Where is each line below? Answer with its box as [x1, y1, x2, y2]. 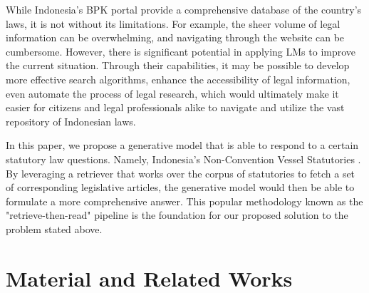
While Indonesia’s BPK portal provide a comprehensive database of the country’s [6, 2, 362, 16]
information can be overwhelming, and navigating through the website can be [6, 30, 345, 45]
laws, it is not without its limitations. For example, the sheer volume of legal [6, 16, 341, 31]
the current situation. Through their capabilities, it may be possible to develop [6, 58, 350, 73]
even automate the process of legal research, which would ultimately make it [6, 86, 339, 101]
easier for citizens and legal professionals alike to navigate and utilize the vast [6, 100, 345, 115]
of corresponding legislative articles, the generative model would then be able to [6, 180, 355, 195]
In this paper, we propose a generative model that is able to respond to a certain [6, 138, 359, 153]
